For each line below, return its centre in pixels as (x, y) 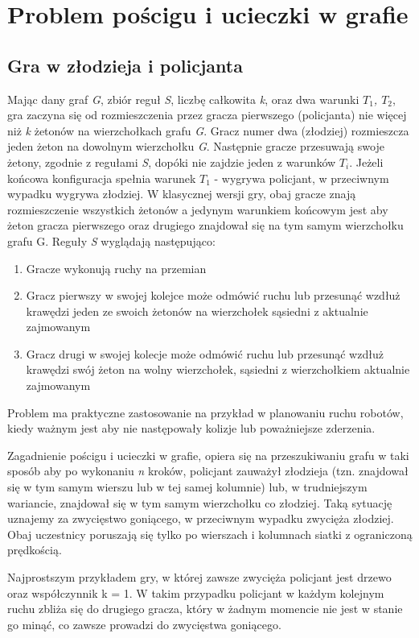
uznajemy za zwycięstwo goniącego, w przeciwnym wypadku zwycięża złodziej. (201, 518)
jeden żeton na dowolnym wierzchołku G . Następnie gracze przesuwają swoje (196, 146)
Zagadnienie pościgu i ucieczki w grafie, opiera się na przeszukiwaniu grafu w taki (208, 455)
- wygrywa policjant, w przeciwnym (302, 178)
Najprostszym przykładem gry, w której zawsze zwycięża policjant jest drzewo (199, 577)
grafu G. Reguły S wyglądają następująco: (111, 240)
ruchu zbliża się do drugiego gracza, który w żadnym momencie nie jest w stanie (205, 609)
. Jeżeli (366, 162)
